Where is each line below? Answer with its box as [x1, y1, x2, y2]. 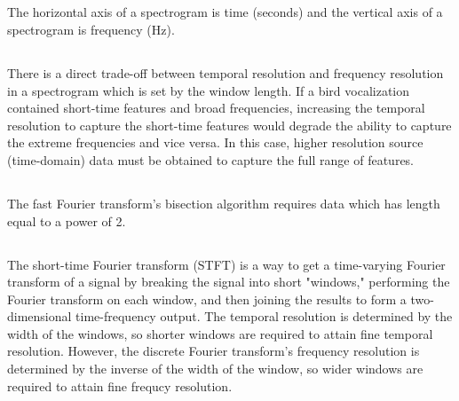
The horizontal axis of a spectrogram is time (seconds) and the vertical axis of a [7, 3, 443, 21]
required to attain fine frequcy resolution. [7, 376, 233, 395]
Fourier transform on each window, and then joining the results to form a [7, 289, 407, 308]
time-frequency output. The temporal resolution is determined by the [75, 307, 453, 326]
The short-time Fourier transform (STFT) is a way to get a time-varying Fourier [7, 255, 446, 273]
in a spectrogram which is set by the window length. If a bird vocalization [7, 81, 410, 99]
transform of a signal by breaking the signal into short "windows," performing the [7, 272, 450, 291]
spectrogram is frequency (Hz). [7, 20, 175, 38]
